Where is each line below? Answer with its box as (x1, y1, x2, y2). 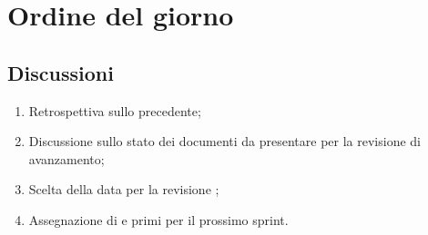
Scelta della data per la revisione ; (28, 180, 219, 199)
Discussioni (7, 58, 114, 86)
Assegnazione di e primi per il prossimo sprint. (28, 210, 289, 229)
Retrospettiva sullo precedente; (28, 101, 201, 120)
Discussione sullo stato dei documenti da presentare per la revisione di (28, 132, 422, 151)
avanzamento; (28, 149, 105, 168)
